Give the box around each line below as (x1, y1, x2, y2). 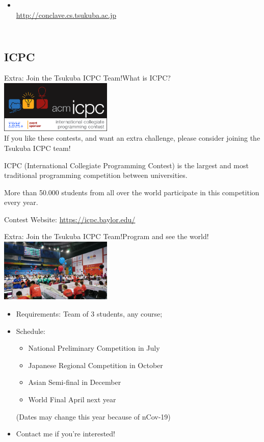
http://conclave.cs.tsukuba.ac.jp (16, 9, 116, 20)
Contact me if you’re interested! (16, 428, 115, 439)
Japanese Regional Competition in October (28, 359, 163, 370)
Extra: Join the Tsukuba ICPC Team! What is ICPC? (4, 72, 171, 83)
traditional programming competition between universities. (4, 170, 188, 180)
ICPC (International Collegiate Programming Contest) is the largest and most (4, 160, 249, 170)
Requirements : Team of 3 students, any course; (16, 308, 163, 319)
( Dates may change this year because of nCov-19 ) (16, 411, 171, 422)
